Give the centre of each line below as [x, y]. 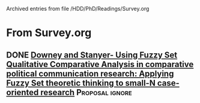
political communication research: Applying [90, 73]
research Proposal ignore [86, 92]
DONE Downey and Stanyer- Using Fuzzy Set [92, 55]
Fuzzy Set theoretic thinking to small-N [81, 83]
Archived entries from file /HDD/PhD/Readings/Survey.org [78, 9]
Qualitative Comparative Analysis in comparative [100, 64]
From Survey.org [49, 33]
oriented [23, 92]
